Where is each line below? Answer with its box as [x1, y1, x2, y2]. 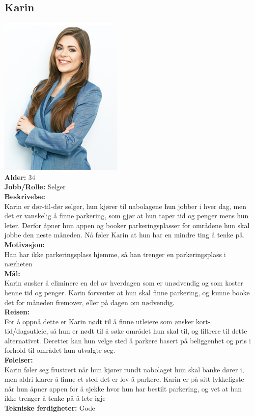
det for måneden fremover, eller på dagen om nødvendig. [4, 297, 175, 307]
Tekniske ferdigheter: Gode [4, 403, 95, 413]
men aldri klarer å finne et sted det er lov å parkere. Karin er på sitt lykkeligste [4, 374, 244, 384]
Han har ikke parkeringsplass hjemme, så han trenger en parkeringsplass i [4, 249, 226, 259]
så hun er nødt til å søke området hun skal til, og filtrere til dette [50, 326, 247, 336]
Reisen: [4, 307, 30, 317]
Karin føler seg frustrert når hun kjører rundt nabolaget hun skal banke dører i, [4, 364, 244, 374]
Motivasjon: [4, 239, 45, 249]
